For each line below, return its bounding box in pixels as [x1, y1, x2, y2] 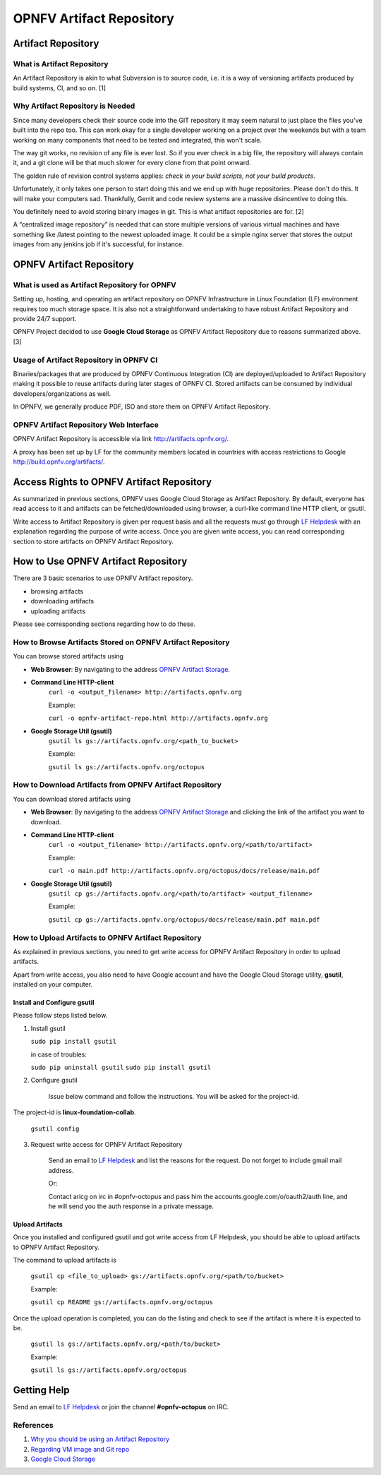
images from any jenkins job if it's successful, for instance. [13, 240, 184, 248]
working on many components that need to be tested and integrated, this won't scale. [13, 136, 262, 144]
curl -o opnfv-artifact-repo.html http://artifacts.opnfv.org [48, 714, 268, 723]
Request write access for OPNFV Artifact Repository [30, 1140, 183, 1148]
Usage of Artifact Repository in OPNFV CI [13, 355, 158, 365]
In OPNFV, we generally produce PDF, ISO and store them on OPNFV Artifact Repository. [13, 402, 271, 411]
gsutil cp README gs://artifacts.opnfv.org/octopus [30, 1299, 214, 1306]
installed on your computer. [13, 980, 93, 989]
